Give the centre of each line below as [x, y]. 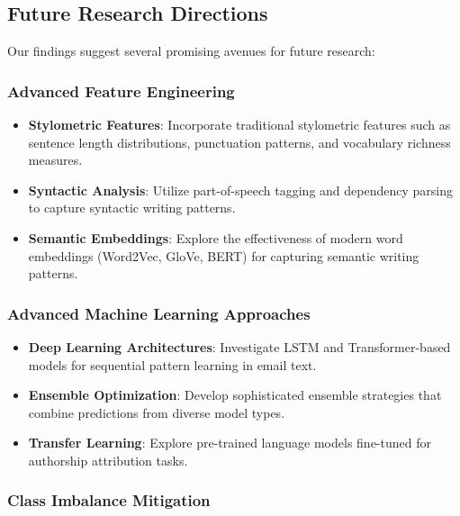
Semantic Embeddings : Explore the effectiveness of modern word [216, 237]
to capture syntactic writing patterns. [132, 208]
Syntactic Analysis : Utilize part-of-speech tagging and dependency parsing [240, 190]
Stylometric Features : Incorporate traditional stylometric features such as [239, 125]
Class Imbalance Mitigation [109, 500]
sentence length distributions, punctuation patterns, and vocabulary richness [239, 142]
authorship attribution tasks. [108, 460]
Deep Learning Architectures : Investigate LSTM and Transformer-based [239, 346]
